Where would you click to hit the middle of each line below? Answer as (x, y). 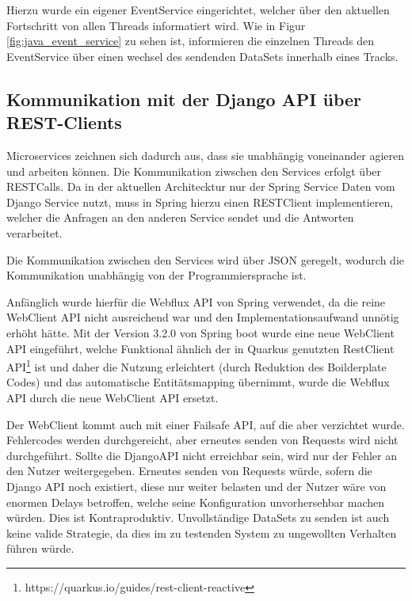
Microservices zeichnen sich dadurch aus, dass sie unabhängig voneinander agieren (206, 155)
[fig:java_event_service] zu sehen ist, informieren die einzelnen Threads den (191, 41)
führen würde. (40, 548)
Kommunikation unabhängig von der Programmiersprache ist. (156, 275)
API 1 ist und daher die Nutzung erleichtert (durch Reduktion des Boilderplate (196, 365)
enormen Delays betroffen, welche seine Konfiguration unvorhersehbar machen (196, 502)
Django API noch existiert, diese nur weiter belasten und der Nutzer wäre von (196, 486)
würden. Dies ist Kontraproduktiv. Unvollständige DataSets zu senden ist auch (198, 517)
